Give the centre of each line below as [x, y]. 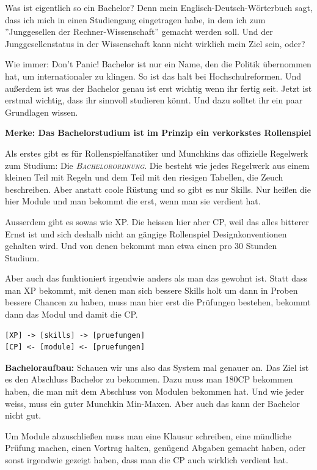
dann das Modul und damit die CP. [71, 314]
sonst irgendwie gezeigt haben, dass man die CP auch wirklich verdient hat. [147, 460]
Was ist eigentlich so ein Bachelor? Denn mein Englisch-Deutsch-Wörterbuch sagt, [159, 7]
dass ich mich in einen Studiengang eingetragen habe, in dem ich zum [135, 19]
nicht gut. [23, 415]
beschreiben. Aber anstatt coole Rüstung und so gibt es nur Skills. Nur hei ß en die [158, 189]
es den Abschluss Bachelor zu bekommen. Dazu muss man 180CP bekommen [149, 379]
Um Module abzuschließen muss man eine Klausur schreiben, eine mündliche [148, 435]
